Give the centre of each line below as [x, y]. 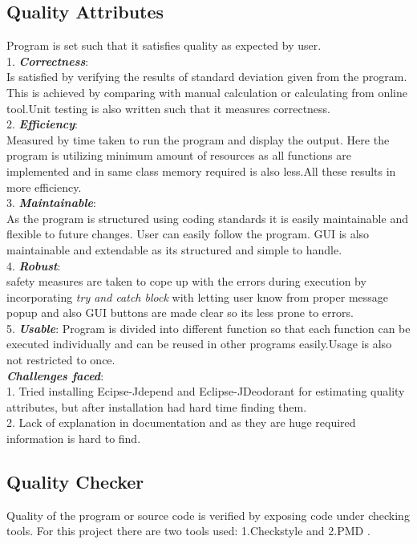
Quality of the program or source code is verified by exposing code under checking [208, 515]
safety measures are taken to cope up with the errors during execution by [186, 281]
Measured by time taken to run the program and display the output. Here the [198, 139]
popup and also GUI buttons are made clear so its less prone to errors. [180, 313]
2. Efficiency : [42, 124]
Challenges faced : [55, 375]
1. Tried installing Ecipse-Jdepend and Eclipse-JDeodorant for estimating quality [206, 391]
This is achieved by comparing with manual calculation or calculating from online [207, 92]
